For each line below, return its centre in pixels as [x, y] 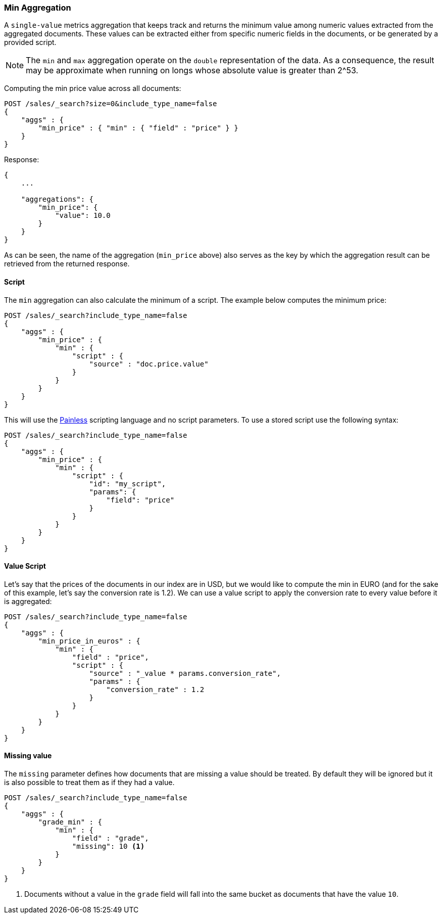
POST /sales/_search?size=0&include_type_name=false [111, 104]
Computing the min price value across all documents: [93, 88]
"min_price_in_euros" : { [89, 641]
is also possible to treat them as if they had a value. [89, 783]
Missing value [28, 756]
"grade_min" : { [70, 822]
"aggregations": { [57, 199]
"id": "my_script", [128, 484]
